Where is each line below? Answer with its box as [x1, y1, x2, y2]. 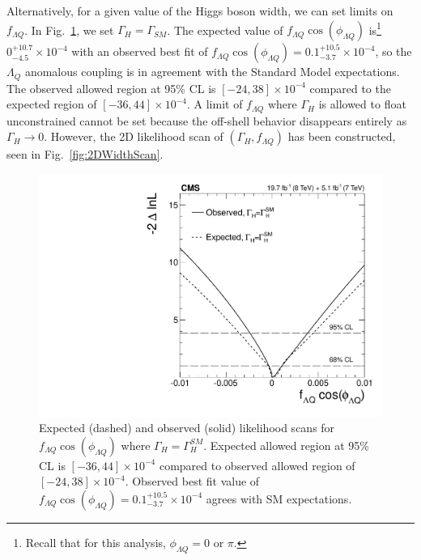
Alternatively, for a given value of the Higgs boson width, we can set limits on [6, 2, 393, 19]
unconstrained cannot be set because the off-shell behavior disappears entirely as [6, 112, 407, 129]
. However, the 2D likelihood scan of [44, 128, 223, 145]
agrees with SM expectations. [206, 490, 352, 507]
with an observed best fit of [71, 43, 208, 60]
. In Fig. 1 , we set [24, 21, 114, 38]
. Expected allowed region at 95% [203, 436, 369, 453]
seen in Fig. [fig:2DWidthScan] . [6, 146, 164, 163]
